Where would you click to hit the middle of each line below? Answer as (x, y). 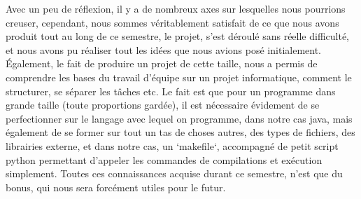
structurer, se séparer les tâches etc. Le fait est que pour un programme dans (171, 91)
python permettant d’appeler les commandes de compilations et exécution (164, 159)
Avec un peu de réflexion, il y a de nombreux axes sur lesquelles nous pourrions (176, 8)
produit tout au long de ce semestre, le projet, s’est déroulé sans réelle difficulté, (178, 36)
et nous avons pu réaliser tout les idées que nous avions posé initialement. (163, 49)
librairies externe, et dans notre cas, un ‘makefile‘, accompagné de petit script (172, 145)
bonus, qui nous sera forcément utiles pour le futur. (116, 187)
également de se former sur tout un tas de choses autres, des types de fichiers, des (180, 132)
